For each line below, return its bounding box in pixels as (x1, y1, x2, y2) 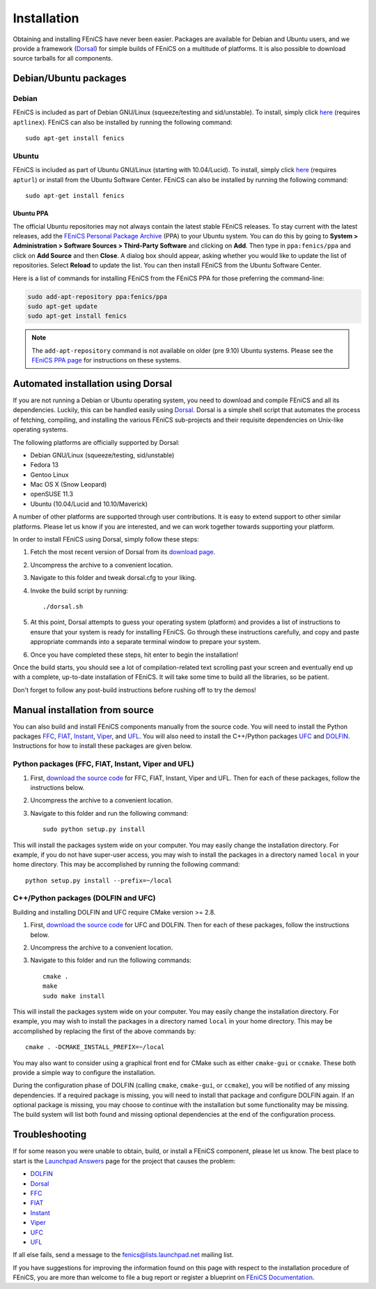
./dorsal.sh (42, 603, 84, 610)
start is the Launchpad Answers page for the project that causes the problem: (13, 1157, 236, 1165)
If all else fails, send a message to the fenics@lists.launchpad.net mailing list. (13, 1251, 234, 1259)
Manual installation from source (13, 704, 155, 716)
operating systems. (13, 425, 68, 434)
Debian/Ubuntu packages (13, 73, 127, 84)
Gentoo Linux (30, 471, 69, 479)
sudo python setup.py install (42, 825, 146, 833)
